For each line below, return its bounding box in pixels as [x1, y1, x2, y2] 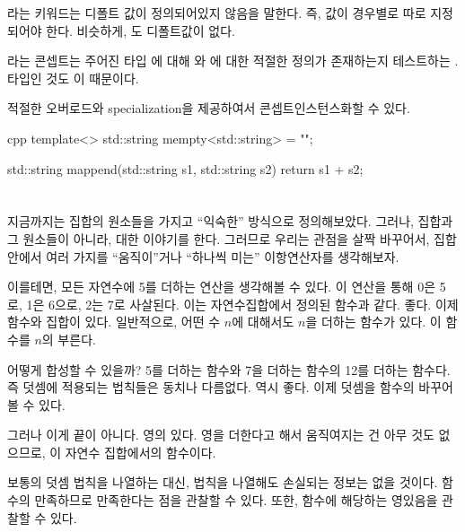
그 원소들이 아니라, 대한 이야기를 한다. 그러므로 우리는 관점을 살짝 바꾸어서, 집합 [7, 229, 457, 248]
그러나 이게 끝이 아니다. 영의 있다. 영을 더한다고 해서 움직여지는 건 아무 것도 [7, 425, 434, 444]
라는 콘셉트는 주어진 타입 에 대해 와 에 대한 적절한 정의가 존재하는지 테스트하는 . [7, 51, 459, 70]
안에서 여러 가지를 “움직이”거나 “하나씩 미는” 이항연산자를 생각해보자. [7, 247, 399, 266]
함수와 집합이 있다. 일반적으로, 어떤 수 [7, 312, 221, 331]
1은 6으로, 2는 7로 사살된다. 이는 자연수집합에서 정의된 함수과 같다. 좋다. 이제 [26, 294, 459, 313]
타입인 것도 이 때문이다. [7, 68, 139, 87]
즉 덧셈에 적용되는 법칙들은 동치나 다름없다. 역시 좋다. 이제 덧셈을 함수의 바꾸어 [7, 378, 453, 397]
